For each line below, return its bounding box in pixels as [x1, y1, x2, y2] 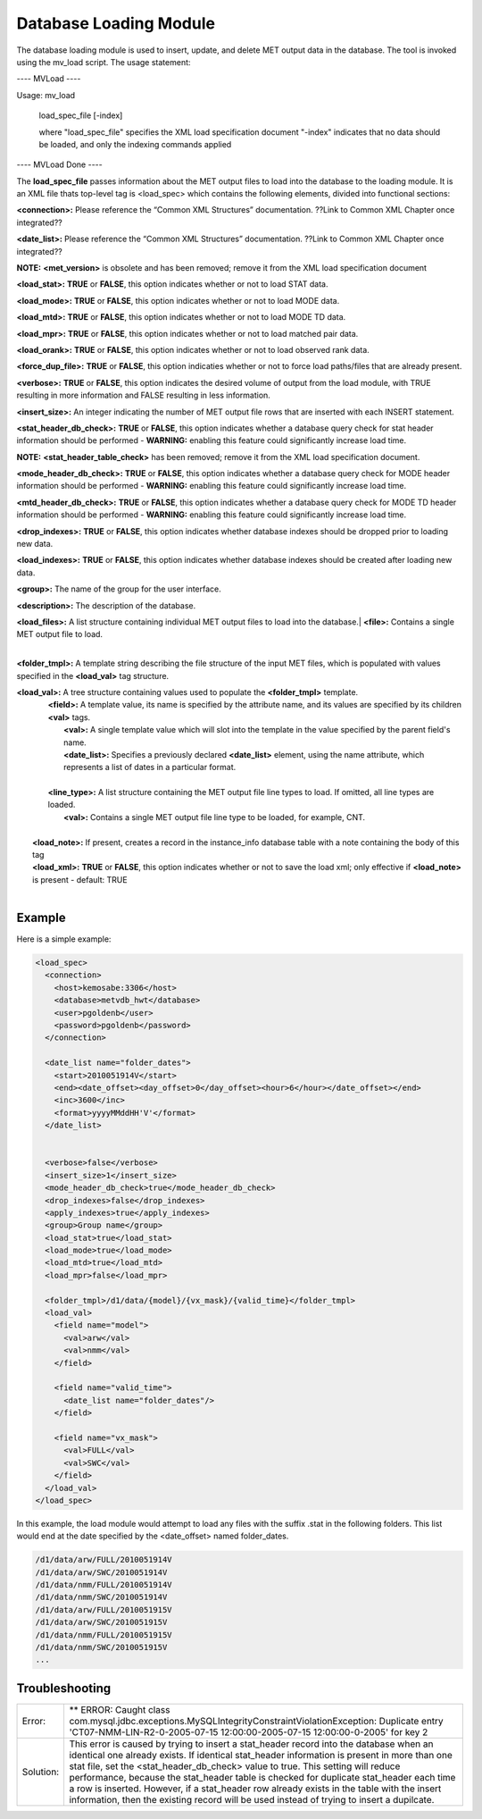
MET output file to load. [16, 629, 103, 640]
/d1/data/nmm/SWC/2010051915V [35, 1642, 168, 1652]
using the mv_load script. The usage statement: [16, 56, 191, 67]
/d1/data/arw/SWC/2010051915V [35, 1617, 168, 1628]
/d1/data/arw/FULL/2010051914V [35, 1555, 173, 1565]
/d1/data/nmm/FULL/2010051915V [35, 1630, 173, 1639]
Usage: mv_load [16, 89, 76, 100]
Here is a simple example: [16, 934, 112, 944]
